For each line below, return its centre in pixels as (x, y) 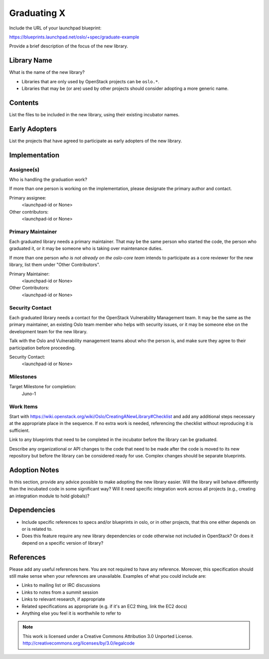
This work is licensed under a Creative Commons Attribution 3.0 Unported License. (108, 636)
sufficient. (19, 430)
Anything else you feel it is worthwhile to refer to (71, 613)
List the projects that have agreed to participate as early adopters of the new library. (96, 141)
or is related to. (37, 529)
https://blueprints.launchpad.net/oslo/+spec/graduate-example (74, 37)
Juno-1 (29, 394)
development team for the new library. (48, 331)
